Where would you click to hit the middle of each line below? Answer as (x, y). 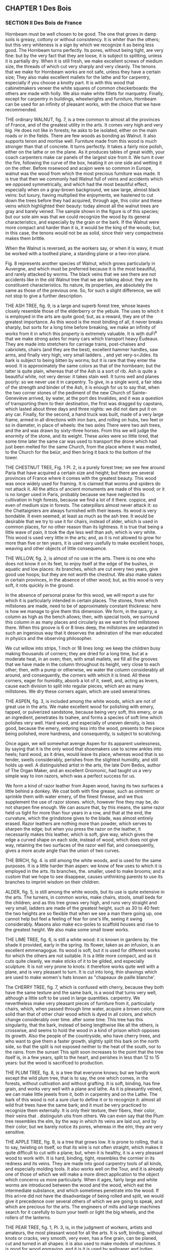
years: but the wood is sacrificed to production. (55, 1063)
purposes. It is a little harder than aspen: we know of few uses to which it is (84, 866)
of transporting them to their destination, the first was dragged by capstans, (84, 404)
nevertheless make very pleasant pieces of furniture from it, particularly (80, 1003)
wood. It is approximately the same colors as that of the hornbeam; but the (83, 366)
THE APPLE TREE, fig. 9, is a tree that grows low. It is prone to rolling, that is (84, 1142)
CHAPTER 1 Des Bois (38, 8)
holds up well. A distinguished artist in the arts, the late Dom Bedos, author (83, 765)
